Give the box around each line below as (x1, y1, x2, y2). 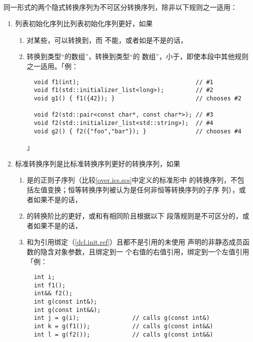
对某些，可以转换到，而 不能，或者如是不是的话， (27, 34, 188, 45)
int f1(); (33, 281, 66, 289)
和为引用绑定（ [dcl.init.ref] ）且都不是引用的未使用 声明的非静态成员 (27, 237, 243, 247)
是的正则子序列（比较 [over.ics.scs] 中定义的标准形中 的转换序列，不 (27, 175, 238, 185)
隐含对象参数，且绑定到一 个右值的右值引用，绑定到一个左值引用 (40, 246, 250, 256)
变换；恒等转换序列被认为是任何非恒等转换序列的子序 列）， (47, 184, 239, 194)
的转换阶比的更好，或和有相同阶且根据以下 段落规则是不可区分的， (27, 211, 243, 221)
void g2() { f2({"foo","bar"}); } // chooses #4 (33, 127, 242, 135)
